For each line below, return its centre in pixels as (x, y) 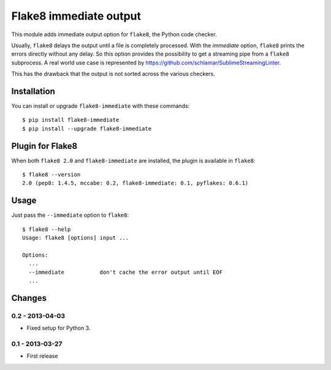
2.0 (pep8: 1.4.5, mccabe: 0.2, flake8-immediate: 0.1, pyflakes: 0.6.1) (135, 183)
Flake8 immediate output (76, 16)
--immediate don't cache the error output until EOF (126, 272)
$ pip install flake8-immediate (71, 120)
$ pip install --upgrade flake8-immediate (87, 128)
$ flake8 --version (51, 175)
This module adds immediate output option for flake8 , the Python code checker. (114, 34)
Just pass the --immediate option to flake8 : (70, 215)
